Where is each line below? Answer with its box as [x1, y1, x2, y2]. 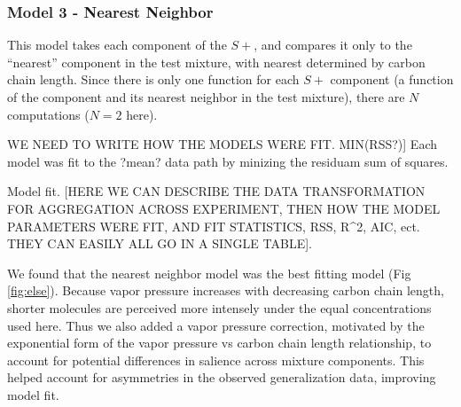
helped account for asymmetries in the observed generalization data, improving [7, 368, 436, 387]
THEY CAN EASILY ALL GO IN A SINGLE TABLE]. [7, 234, 312, 253]
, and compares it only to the [254, 35, 412, 54]
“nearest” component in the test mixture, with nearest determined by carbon [7, 52, 426, 71]
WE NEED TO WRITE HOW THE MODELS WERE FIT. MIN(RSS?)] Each [7, 135, 437, 153]
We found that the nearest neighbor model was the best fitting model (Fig [7, 263, 411, 282]
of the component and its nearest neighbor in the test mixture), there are [7, 88, 405, 106]
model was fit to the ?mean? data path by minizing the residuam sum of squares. [7, 152, 449, 170]
